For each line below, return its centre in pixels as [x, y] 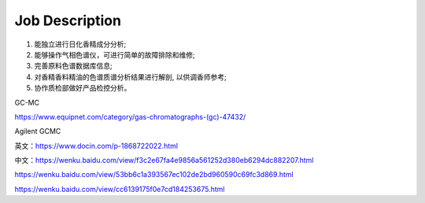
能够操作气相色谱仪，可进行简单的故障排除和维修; [115, 54]
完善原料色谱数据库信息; [74, 66]
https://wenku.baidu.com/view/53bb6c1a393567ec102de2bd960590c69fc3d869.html [154, 175]
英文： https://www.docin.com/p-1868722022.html [96, 146]
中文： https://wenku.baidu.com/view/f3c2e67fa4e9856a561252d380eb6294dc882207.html [164, 161]
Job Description [68, 20]
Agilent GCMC [38, 131]
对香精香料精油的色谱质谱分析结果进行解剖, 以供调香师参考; [131, 77]
